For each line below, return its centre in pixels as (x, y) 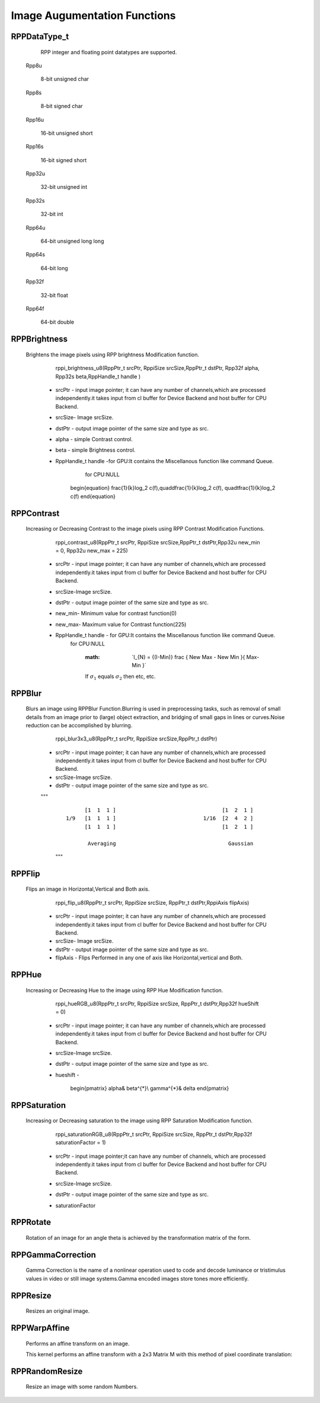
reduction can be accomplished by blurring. (79, 725)
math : (92, 657)
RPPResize (31, 1295)
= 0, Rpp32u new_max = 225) (92, 551)
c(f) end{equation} (93, 496)
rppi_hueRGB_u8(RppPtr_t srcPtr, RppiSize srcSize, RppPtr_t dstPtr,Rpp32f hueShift (157, 1003)
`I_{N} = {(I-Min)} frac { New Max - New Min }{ (188, 657)
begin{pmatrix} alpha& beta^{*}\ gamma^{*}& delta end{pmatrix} (150, 1088)
